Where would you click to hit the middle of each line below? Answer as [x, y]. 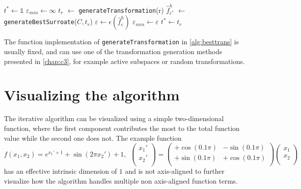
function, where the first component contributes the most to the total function [122, 128]
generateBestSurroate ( [41, 21]
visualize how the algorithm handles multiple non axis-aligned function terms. [121, 180]
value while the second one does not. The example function [93, 138]
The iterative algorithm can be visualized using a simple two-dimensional [114, 118]
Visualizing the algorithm [92, 95]
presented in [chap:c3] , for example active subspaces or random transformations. [124, 61]
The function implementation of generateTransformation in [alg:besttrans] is [122, 42]
